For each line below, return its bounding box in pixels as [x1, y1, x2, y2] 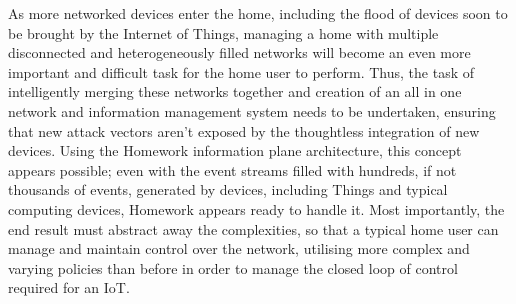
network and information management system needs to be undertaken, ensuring [8, 100, 496, 121]
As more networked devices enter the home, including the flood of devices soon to [8, 3, 508, 23]
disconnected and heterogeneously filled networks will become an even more [8, 42, 471, 63]
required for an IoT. [8, 277, 130, 298]
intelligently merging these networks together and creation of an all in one [8, 81, 462, 102]
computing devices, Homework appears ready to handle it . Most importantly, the [8, 198, 505, 219]
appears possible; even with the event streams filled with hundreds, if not [8, 159, 457, 180]
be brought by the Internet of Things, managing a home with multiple [8, 22, 439, 43]
